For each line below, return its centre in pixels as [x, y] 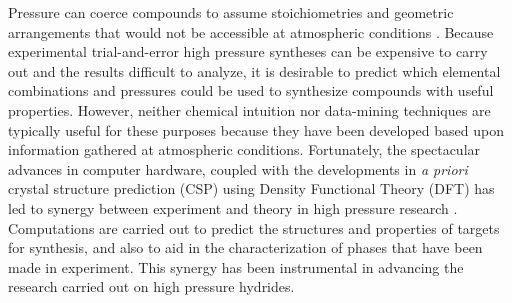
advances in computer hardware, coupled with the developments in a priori [238, 168]
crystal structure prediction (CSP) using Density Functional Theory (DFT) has [251, 188]
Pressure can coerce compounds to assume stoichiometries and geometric [231, 12]
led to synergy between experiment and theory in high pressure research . [233, 207]
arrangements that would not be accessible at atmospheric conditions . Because [251, 31]
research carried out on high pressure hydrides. [151, 286]
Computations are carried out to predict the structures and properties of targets [254, 227]
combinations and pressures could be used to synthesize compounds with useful [251, 90]
